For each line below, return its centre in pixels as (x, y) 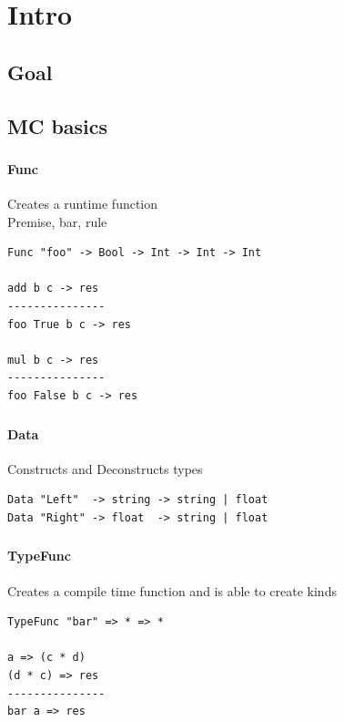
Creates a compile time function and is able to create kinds (172, 590)
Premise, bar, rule (57, 221)
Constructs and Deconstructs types (105, 468)
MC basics (58, 125)
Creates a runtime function (83, 204)
